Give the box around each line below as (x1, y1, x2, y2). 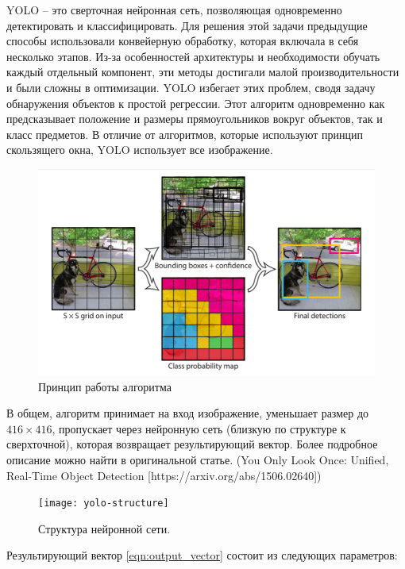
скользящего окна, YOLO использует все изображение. (6, 141, 273, 158)
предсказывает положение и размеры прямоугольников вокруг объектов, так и (6, 110, 383, 127)
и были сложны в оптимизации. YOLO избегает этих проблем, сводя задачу (6, 79, 376, 95)
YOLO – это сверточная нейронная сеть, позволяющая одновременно (6, 2, 342, 17)
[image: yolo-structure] (38, 498, 169, 509)
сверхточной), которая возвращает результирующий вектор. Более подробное (6, 436, 378, 452)
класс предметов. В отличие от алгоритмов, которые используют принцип (6, 125, 364, 142)
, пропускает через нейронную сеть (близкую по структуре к (52, 420, 346, 436)
